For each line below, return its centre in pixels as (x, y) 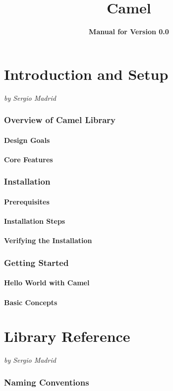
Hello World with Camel (47, 283)
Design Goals (27, 140)
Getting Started (36, 262)
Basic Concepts (31, 302)
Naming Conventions (47, 382)
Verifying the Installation (48, 240)
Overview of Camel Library (60, 120)
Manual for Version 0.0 (129, 32)
